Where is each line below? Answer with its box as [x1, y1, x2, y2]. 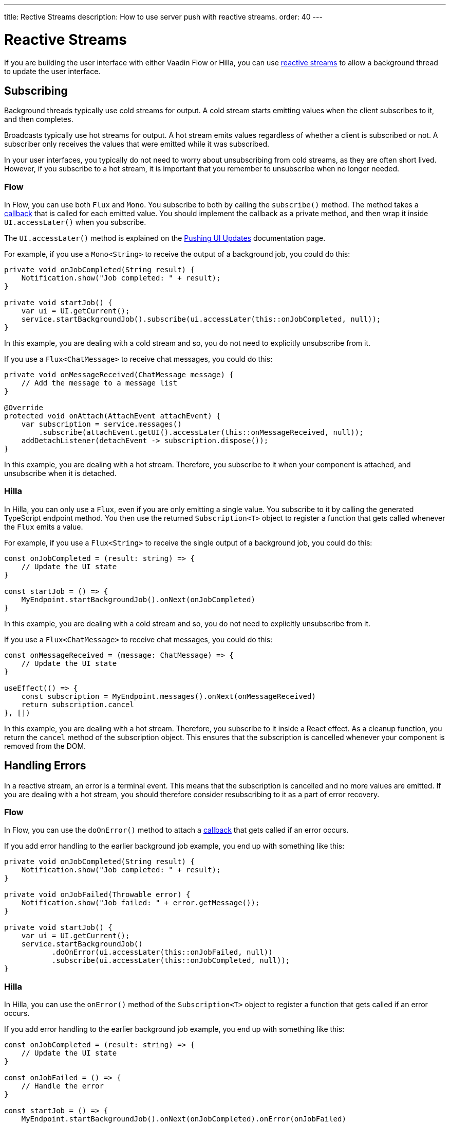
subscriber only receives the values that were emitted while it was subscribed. [4, 139, 270, 149]
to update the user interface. [4, 66, 101, 76]
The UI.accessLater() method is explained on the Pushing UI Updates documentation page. [4, 234, 326, 243]
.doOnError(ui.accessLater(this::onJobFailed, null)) [51, 948, 273, 957]
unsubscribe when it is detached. [4, 469, 117, 478]
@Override [4, 403, 43, 412]
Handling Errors [4, 759, 86, 772]
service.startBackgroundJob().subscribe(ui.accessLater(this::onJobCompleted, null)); [21, 315, 381, 324]
